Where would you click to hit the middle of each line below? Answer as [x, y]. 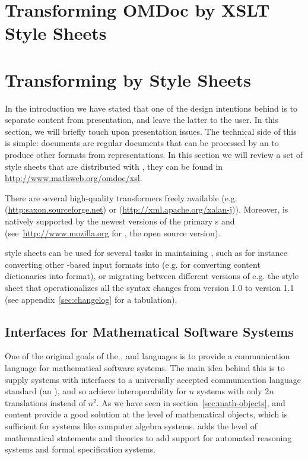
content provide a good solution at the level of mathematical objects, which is [146, 414]
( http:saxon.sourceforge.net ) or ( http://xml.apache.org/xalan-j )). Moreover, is [147, 209]
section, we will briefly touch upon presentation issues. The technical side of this [151, 131]
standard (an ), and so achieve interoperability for [96, 391]
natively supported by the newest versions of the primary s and [120, 221]
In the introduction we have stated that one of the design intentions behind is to [151, 108]
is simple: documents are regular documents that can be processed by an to [142, 143]
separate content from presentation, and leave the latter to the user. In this [142, 120]
